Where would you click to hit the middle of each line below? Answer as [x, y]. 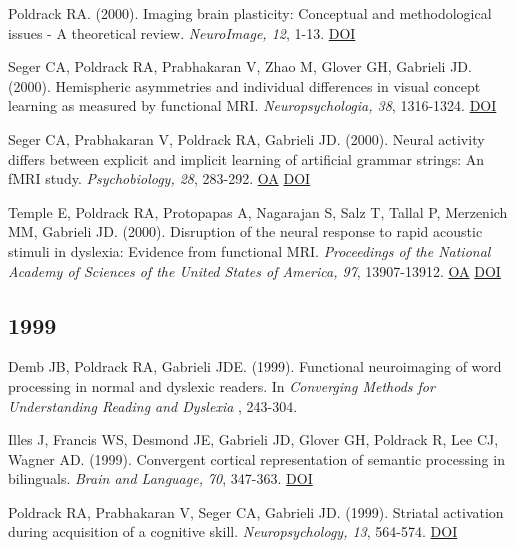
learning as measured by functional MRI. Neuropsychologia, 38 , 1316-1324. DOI [252, 105]
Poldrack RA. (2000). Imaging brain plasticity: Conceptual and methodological [250, 13]
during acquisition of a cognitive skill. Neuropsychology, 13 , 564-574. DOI [233, 531]
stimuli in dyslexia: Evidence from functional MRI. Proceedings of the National [249, 250]
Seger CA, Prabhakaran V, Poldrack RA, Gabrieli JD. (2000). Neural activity [246, 138]
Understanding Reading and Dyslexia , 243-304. [153, 405]
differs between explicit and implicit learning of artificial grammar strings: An [246, 158]
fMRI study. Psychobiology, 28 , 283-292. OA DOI [159, 178]
